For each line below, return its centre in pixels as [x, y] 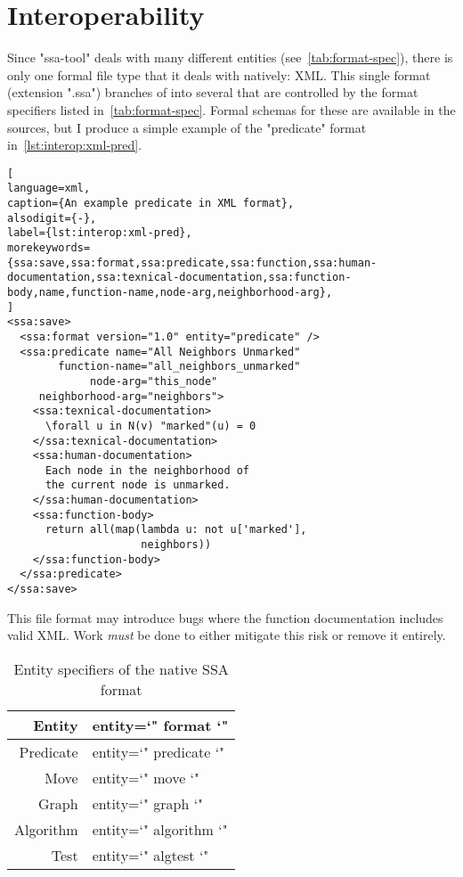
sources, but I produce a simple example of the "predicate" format [187, 127]
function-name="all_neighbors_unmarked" [179, 367]
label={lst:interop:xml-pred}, [100, 233]
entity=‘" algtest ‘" [150, 855]
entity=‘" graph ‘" [148, 803]
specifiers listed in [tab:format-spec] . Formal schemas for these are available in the [231, 109]
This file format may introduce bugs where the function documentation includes [225, 617]
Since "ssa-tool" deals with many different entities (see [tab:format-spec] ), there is [230, 57]
